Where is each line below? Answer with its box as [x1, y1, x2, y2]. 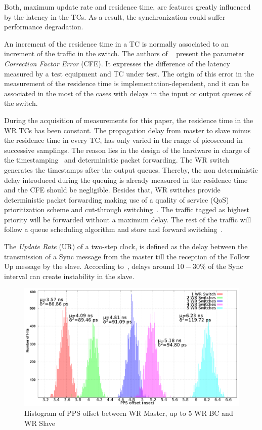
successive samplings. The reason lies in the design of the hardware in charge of [4, 144, 250, 155]
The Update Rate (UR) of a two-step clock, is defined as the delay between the [4, 241, 248, 252]
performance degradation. [4, 21, 83, 32]
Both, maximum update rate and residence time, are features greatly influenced [4, 2, 251, 12]
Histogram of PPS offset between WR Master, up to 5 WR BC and [24, 408, 233, 418]
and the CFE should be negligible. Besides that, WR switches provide [4, 184, 221, 195]
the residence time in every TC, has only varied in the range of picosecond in [4, 135, 243, 145]
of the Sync [208, 261, 243, 271]
